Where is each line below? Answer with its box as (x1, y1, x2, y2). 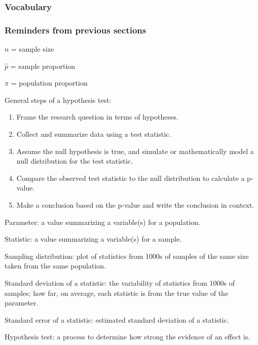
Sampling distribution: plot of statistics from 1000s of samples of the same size (5, 250, 249, 261)
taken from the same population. (5, 260, 106, 271)
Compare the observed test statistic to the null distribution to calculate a (16, 172, 245, 183)
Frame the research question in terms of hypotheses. (16, 111, 178, 122)
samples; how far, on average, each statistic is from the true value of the (5, 287, 229, 298)
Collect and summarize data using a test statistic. (16, 129, 171, 139)
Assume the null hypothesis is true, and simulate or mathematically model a (16, 145, 254, 156)
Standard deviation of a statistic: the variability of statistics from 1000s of (5, 277, 235, 288)
